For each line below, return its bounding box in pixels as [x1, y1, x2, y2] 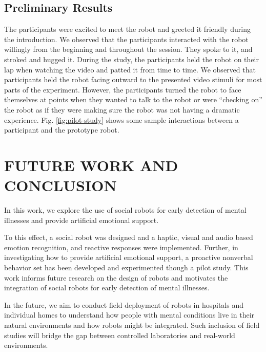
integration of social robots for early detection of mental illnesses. [4, 282, 210, 293]
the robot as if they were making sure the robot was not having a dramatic [4, 104, 240, 115]
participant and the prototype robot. [4, 124, 119, 135]
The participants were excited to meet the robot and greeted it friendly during [4, 24, 251, 34]
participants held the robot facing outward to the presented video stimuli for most [4, 74, 262, 85]
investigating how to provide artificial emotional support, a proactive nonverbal [4, 252, 253, 263]
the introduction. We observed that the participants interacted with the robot [4, 33, 249, 44]
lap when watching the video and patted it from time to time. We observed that [4, 64, 256, 75]
